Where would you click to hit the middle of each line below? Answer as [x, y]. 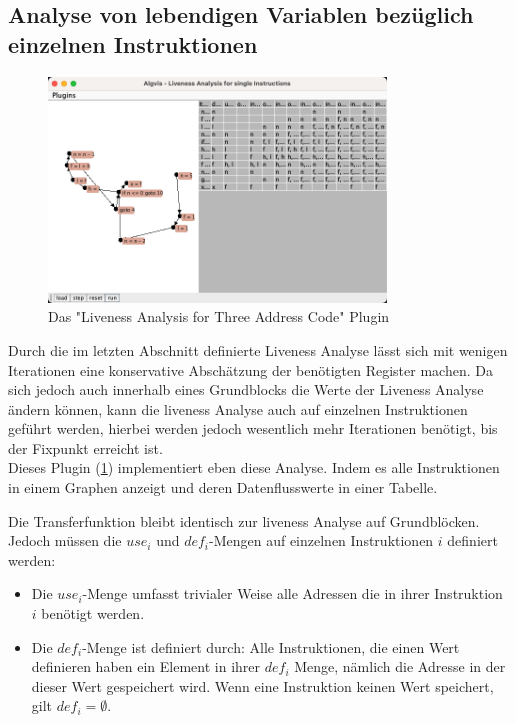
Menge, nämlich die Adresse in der [400, 666]
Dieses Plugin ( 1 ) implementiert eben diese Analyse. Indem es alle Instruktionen [254, 467]
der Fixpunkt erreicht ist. [85, 447]
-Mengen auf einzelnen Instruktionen [321, 540]
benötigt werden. [93, 613]
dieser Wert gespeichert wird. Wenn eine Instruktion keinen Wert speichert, [262, 685]
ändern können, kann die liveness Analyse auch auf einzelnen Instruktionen [238, 408]
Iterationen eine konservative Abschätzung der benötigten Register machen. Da [250, 369]
